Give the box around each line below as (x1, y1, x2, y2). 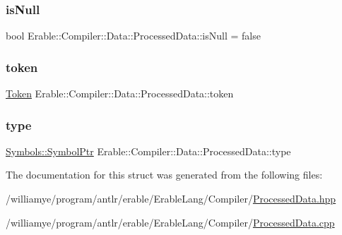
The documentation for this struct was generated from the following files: (6, 167, 323, 182)
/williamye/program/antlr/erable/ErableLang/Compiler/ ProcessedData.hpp (6, 191, 336, 206)
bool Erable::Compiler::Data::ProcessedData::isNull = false (6, 28, 261, 43)
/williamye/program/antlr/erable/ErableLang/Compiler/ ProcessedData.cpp (6, 215, 335, 229)
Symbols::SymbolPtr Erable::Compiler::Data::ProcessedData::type (6, 143, 291, 158)
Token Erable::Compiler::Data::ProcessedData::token (6, 86, 234, 101)
